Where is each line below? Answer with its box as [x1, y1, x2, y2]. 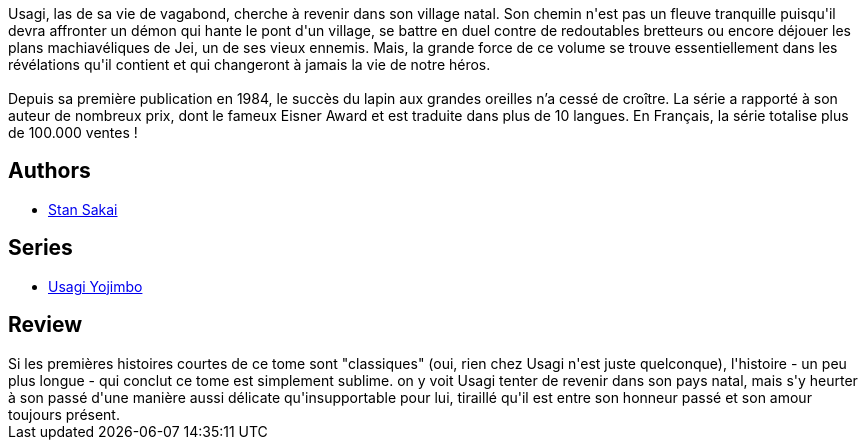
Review [8, 312, 83, 338]
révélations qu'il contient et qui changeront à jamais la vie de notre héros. [8, 56, 491, 73]
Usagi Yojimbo [48, 277, 143, 295]
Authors [8, 158, 91, 184]
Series [8, 235, 73, 261]
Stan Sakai [48, 200, 118, 218]
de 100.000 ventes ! [8, 124, 138, 141]
